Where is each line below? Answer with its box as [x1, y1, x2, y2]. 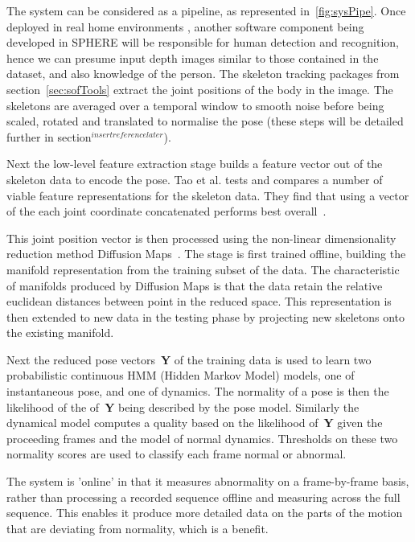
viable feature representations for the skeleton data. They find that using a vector [6, 187, 409, 203]
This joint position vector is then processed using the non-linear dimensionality [6, 229, 397, 246]
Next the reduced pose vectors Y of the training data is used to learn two [6, 351, 372, 367]
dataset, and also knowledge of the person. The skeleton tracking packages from [6, 65, 400, 82]
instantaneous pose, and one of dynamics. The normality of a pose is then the [6, 383, 389, 400]
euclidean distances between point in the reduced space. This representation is [6, 293, 392, 310]
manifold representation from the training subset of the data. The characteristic [6, 261, 400, 277]
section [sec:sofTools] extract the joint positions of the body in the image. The [6, 80, 393, 97]
